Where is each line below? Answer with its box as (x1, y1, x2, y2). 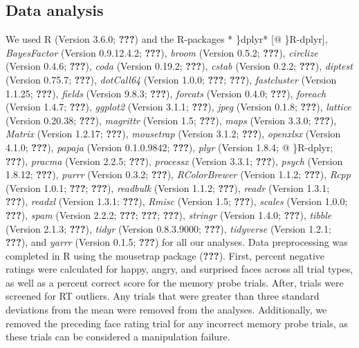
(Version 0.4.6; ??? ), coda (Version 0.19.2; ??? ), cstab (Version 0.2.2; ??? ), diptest (6, 59, 353, 73)
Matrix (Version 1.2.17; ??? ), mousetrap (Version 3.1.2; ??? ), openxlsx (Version (6, 126, 341, 141)
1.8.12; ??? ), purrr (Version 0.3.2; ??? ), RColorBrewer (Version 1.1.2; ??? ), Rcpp (6, 167, 351, 182)
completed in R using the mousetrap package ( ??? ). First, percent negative (6, 248, 325, 262)
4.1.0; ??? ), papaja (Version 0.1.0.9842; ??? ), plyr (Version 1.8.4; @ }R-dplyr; (6, 139, 333, 154)
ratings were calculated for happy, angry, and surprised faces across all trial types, (6, 262, 353, 276)
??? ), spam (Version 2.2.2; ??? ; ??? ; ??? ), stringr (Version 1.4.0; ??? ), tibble (6, 207, 332, 222)
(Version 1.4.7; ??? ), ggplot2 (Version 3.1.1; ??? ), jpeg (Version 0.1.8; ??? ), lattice (6, 99, 351, 114)
